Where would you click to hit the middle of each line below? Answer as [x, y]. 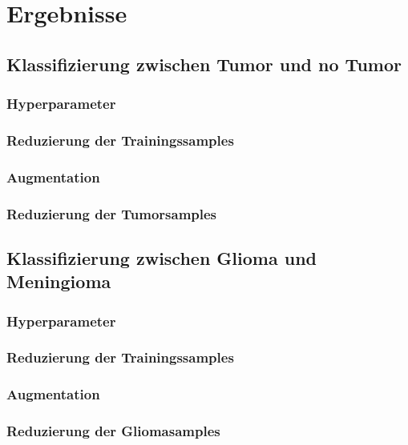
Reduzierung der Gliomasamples [113, 431]
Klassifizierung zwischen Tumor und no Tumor [204, 64]
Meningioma [59, 281]
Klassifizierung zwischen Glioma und [162, 257]
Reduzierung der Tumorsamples [112, 213]
